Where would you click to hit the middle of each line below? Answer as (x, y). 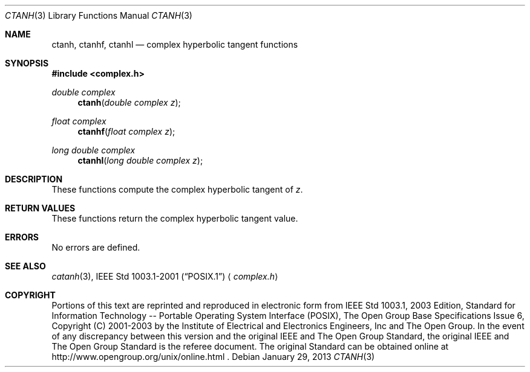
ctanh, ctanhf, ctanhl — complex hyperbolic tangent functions (175, 44)
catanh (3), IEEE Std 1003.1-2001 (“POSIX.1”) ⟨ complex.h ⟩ (165, 276)
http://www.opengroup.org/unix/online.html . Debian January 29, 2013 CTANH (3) (213, 357)
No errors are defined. (96, 247)
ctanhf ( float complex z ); (126, 131)
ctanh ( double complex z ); (129, 102)
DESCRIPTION (34, 179)
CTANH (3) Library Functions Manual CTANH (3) (99, 15)
